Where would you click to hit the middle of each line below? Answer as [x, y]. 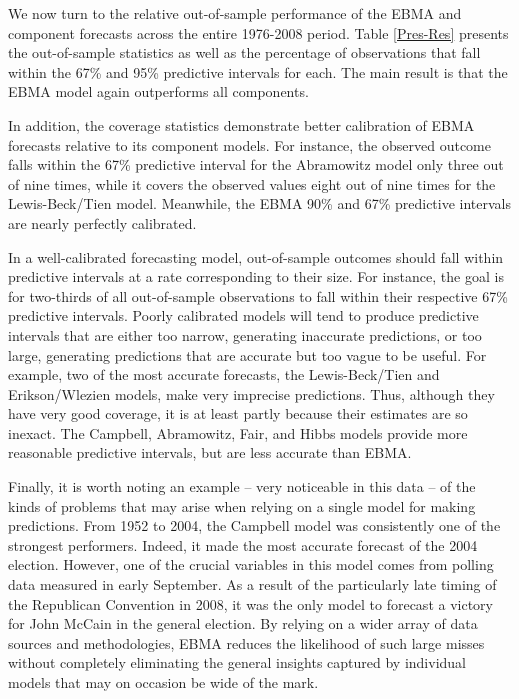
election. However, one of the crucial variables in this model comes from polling [251, 564]
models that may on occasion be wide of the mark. [163, 682]
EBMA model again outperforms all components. [158, 91]
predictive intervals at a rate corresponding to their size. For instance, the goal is [256, 276]
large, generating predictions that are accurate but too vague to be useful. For [247, 354]
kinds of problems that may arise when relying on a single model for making [242, 505]
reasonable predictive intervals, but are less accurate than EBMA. [210, 452]
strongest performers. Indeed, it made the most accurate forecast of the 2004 [243, 544]
